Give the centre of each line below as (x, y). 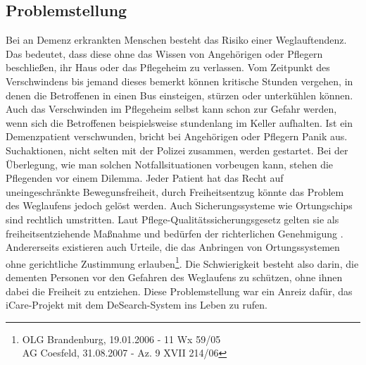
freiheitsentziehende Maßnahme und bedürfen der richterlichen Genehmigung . (175, 233)
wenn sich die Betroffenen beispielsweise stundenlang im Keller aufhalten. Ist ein (179, 122)
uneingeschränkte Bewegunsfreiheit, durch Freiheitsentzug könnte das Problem (175, 191)
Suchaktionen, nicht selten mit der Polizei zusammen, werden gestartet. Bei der (177, 150)
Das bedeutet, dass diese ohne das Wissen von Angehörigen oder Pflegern (164, 53)
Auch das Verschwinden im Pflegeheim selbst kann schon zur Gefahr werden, (171, 109)
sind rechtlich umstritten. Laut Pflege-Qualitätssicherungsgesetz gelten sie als (172, 219)
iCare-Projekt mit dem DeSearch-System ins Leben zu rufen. (137, 305)
